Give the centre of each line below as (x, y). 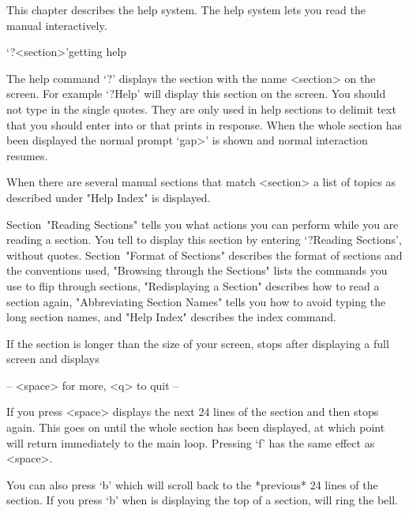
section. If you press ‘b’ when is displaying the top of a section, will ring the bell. (202, 500)
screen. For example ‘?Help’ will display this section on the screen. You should (196, 94)
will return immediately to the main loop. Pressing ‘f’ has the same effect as (191, 442)
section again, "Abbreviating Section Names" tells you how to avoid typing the (196, 301)
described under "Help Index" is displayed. (109, 197)
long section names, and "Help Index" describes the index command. (171, 317)
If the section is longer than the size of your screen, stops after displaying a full (198, 343)
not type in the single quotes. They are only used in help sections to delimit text (201, 109)
